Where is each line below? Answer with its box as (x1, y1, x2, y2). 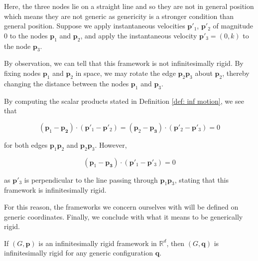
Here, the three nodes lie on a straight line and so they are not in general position (4, 1, 254, 11)
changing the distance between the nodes (4, 78, 129, 88)
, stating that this (174, 174, 229, 185)
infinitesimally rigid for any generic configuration (4, 248, 153, 258)
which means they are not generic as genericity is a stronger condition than (4, 10, 234, 21)
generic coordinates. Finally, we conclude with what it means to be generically (4, 211, 243, 222)
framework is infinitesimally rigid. (4, 185, 107, 195)
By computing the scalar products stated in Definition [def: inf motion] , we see (4, 95, 244, 106)
